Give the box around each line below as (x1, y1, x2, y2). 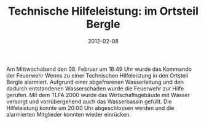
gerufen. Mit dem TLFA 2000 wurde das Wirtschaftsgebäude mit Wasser (6, 91, 190, 98)
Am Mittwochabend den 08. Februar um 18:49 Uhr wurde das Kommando (6, 65, 192, 73)
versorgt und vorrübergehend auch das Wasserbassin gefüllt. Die (6, 98, 172, 105)
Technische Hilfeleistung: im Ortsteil (8, 4, 198, 18)
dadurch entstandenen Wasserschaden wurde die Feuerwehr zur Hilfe (6, 84, 184, 92)
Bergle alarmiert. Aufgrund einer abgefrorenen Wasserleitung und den (6, 78, 184, 86)
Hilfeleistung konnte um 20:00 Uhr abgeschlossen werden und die (6, 104, 175, 111)
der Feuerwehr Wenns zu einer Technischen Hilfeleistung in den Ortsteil (6, 71, 189, 79)
